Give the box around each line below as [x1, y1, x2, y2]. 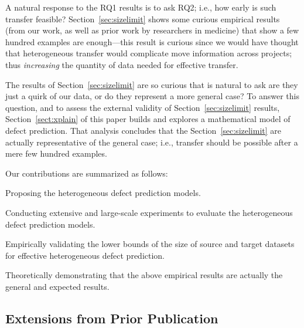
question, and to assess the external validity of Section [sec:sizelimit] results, [5, 101, 280, 113]
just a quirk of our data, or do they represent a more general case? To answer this [5, 90, 299, 102]
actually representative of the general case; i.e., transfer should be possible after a [5, 136, 298, 148]
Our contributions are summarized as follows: [5, 167, 168, 179]
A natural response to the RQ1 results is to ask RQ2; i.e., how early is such [5, 1, 276, 13]
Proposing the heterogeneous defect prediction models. [5, 187, 201, 199]
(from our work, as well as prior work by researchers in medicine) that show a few [5, 24, 299, 36]
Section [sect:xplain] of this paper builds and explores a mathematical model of [5, 113, 291, 125]
